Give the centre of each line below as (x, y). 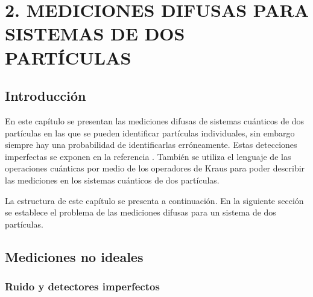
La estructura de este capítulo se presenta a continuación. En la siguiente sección (154, 200)
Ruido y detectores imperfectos (82, 286)
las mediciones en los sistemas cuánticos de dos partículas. (112, 180)
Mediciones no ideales (74, 256)
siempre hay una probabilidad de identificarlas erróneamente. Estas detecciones (151, 145)
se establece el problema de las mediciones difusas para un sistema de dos (141, 212)
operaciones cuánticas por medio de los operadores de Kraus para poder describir (155, 168)
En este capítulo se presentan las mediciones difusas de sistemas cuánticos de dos (155, 120)
